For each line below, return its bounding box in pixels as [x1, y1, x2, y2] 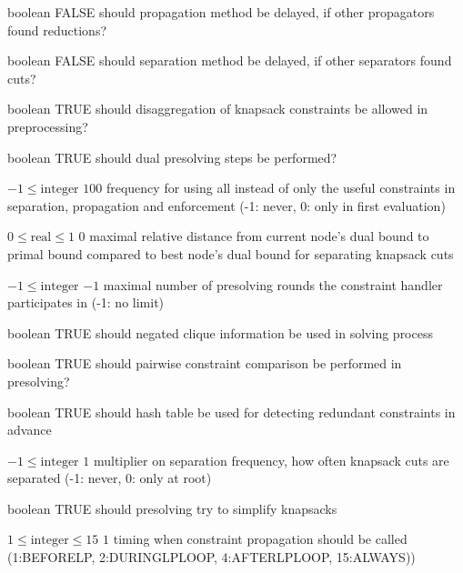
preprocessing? [7, 116, 88, 136]
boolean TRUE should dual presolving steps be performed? [7, 147, 337, 166]
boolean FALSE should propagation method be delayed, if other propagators [7, 3, 435, 21]
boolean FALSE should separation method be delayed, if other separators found [7, 51, 452, 70]
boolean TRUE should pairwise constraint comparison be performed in [7, 354, 402, 373]
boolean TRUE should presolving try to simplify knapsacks [7, 498, 337, 518]
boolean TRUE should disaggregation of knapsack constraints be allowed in [7, 99, 428, 118]
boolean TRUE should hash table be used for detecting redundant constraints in [7, 402, 456, 421]
